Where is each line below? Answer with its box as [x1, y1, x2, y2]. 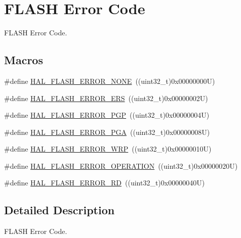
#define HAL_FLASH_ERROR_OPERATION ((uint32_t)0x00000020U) [4, 160, 238, 171]
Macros [4, 52, 43, 68]
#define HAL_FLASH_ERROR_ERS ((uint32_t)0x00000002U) [4, 92, 208, 103]
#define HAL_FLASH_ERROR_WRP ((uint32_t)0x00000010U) [4, 144, 212, 154]
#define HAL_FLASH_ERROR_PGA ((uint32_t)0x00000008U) [4, 126, 210, 137]
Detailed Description [4, 202, 115, 218]
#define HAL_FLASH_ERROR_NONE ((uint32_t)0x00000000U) [4, 75, 215, 86]
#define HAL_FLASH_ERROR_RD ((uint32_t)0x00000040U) [4, 177, 205, 188]
